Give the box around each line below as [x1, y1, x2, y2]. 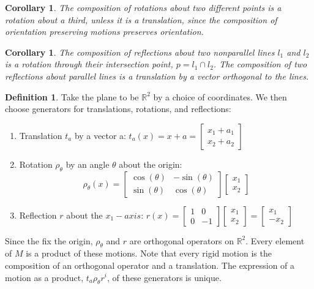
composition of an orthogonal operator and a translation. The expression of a [5, 258, 295, 271]
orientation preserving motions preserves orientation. [5, 25, 204, 38]
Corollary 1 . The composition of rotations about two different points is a [5, 1, 282, 13]
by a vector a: [74, 129, 126, 141]
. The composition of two [213, 58, 307, 70]
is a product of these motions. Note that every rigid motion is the [26, 247, 272, 260]
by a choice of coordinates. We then [153, 90, 287, 103]
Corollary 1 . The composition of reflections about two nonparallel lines [5, 45, 275, 58]
